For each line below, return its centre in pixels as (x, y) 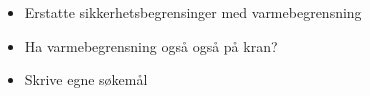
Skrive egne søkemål (86, 79)
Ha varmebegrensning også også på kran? (151, 45)
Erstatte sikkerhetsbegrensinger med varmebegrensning (193, 12)
